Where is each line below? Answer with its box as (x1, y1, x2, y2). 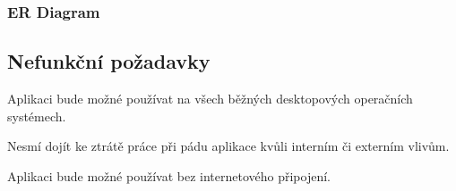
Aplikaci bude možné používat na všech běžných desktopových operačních (7, 89, 413, 108)
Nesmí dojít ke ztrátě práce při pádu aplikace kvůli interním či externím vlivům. (7, 137, 450, 155)
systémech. (7, 106, 66, 125)
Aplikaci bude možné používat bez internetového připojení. (7, 166, 331, 185)
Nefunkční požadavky (7, 47, 211, 75)
